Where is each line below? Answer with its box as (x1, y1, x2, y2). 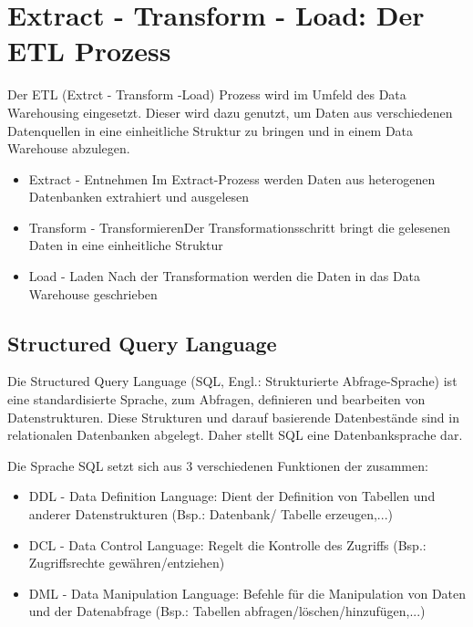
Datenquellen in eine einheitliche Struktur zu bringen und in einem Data (7, 120, 414, 140)
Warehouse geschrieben (28, 284, 158, 303)
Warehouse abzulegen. (7, 139, 130, 158)
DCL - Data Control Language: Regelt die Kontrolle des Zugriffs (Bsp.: (28, 535, 427, 554)
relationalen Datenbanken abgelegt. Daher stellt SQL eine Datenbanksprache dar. (7, 425, 463, 444)
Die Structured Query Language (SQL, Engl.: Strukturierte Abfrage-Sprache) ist (7, 371, 458, 391)
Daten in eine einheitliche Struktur (28, 235, 223, 255)
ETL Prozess (7, 32, 171, 69)
